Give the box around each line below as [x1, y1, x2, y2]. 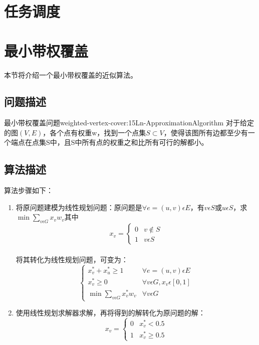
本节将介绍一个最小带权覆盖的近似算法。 [4, 69, 137, 80]
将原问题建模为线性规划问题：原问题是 [16, 202, 142, 212]
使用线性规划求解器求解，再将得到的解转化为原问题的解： [16, 307, 205, 318]
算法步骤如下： [4, 185, 53, 196]
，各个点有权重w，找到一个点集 [43, 127, 146, 137]
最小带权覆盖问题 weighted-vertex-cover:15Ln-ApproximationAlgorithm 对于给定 [4, 117, 254, 128]
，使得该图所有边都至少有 [163, 127, 248, 137]
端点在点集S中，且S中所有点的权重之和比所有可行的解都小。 [11, 137, 208, 147]
